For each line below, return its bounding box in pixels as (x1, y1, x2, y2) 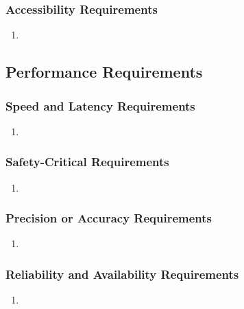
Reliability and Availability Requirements (5, 265, 239, 282)
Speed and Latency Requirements (5, 97, 195, 114)
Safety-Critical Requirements (5, 153, 169, 170)
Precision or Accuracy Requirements (5, 209, 212, 227)
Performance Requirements (5, 61, 203, 82)
